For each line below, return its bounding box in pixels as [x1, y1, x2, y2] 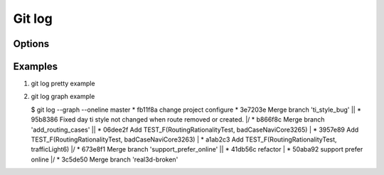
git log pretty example [31, 79, 95, 88]
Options [13, 38, 50, 50]
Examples [13, 60, 58, 73]
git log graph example [31, 92, 95, 101]
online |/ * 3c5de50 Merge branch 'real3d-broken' [31, 155, 178, 164]
